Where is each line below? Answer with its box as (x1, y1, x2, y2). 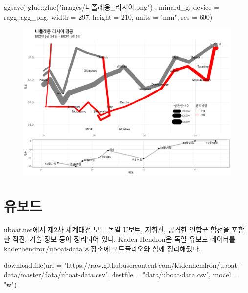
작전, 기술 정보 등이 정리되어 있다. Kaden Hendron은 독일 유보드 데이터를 (12, 234, 236, 244)
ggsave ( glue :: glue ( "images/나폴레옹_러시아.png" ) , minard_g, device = (4, 2, 220, 12)
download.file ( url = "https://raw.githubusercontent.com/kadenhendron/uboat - (4, 260, 240, 270)
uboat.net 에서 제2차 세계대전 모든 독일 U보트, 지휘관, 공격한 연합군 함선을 (4, 224, 229, 234)
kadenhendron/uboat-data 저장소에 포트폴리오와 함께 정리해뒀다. (4, 243, 201, 253)
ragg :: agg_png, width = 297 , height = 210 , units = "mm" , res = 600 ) (4, 11, 213, 22)
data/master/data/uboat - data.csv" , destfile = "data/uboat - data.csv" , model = (4, 270, 239, 280)
